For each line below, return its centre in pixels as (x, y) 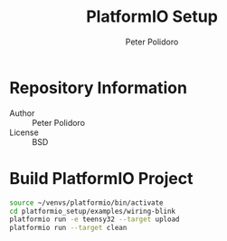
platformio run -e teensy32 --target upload (95, 219)
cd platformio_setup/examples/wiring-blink (93, 211)
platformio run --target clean (68, 228)
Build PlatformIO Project (101, 178)
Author (22, 113)
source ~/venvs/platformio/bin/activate (87, 202)
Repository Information (99, 87)
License (24, 132)
